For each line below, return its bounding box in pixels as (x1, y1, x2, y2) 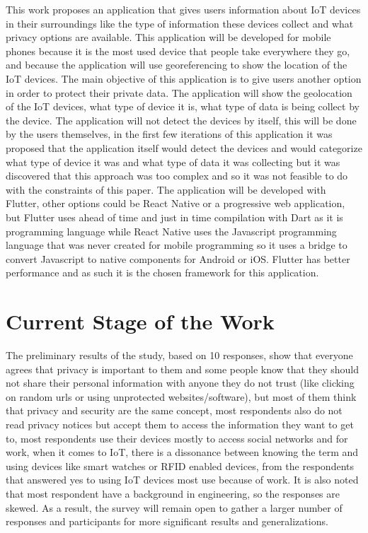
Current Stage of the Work (6, 307, 275, 336)
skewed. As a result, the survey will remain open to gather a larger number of (6, 500, 343, 515)
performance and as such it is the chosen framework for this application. (6, 265, 319, 280)
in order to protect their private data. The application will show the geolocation (6, 85, 352, 100)
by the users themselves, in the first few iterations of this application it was (6, 127, 333, 141)
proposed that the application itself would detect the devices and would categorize (6, 140, 362, 155)
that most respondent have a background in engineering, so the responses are (6, 486, 340, 500)
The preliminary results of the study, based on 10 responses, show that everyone (6, 348, 353, 362)
